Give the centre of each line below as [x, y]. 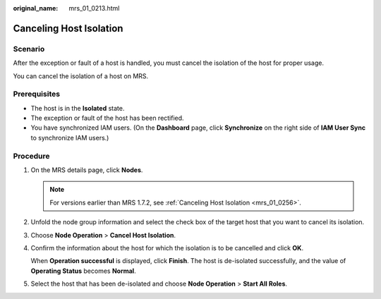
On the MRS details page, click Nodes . [87, 170]
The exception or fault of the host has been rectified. [107, 118]
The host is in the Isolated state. [78, 108]
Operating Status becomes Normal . [84, 271]
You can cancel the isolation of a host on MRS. [81, 76]
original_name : [36, 8]
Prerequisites [36, 94]
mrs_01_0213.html [94, 8]
